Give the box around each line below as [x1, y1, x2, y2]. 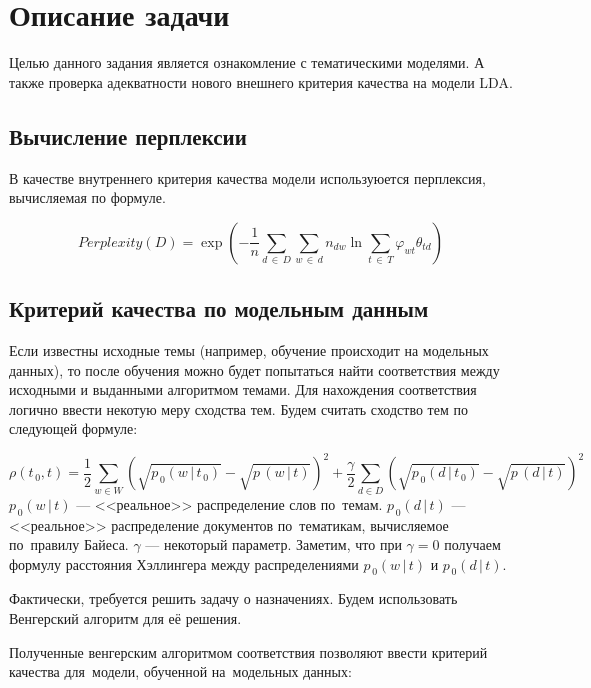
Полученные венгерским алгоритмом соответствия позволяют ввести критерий [9, 641, 488, 662]
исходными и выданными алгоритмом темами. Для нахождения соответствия [9, 379, 477, 400]
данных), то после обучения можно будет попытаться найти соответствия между [9, 359, 500, 380]
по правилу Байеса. [9, 534, 129, 555]
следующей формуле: [9, 418, 138, 439]
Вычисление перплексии [9, 120, 247, 151]
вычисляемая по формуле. [9, 187, 166, 208]
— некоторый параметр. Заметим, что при [145, 534, 402, 555]
